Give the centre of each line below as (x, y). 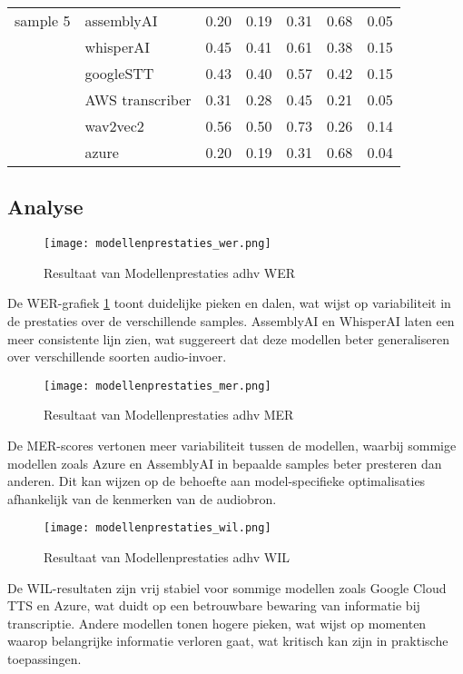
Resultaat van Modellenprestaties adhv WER (169, 272)
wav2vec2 (114, 126)
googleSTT (119, 73)
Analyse (45, 207)
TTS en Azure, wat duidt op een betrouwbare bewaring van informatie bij (214, 605)
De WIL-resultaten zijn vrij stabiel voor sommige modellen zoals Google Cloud (227, 587)
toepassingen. (44, 659)
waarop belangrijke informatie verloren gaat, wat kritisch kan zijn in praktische (228, 641)
